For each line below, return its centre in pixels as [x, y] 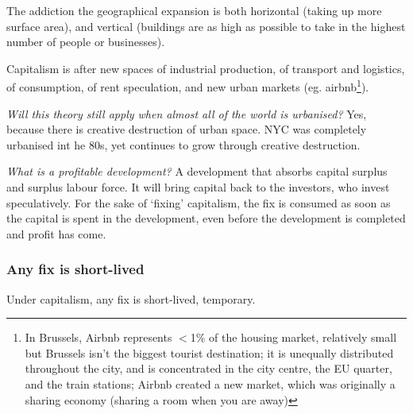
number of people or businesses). [86, 42]
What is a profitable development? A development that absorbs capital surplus [197, 171]
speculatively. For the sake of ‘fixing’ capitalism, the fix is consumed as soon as [199, 202]
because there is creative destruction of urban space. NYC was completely [187, 129]
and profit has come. [56, 233]
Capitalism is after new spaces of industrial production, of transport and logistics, [206, 68]
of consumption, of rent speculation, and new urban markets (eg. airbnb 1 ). [188, 86]
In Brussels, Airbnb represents [98, 337]
